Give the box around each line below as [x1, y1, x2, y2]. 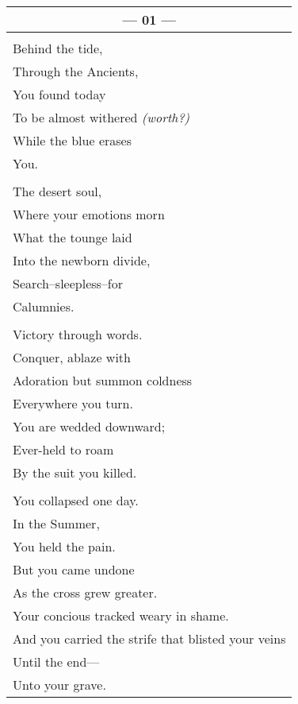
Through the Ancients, [13, 62, 139, 80]
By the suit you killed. [13, 463, 137, 482]
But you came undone [13, 560, 135, 578]
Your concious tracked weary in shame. [13, 606, 229, 625]
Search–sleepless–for [13, 274, 124, 292]
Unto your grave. [13, 675, 106, 694]
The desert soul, [13, 182, 102, 200]
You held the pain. [13, 537, 116, 555]
